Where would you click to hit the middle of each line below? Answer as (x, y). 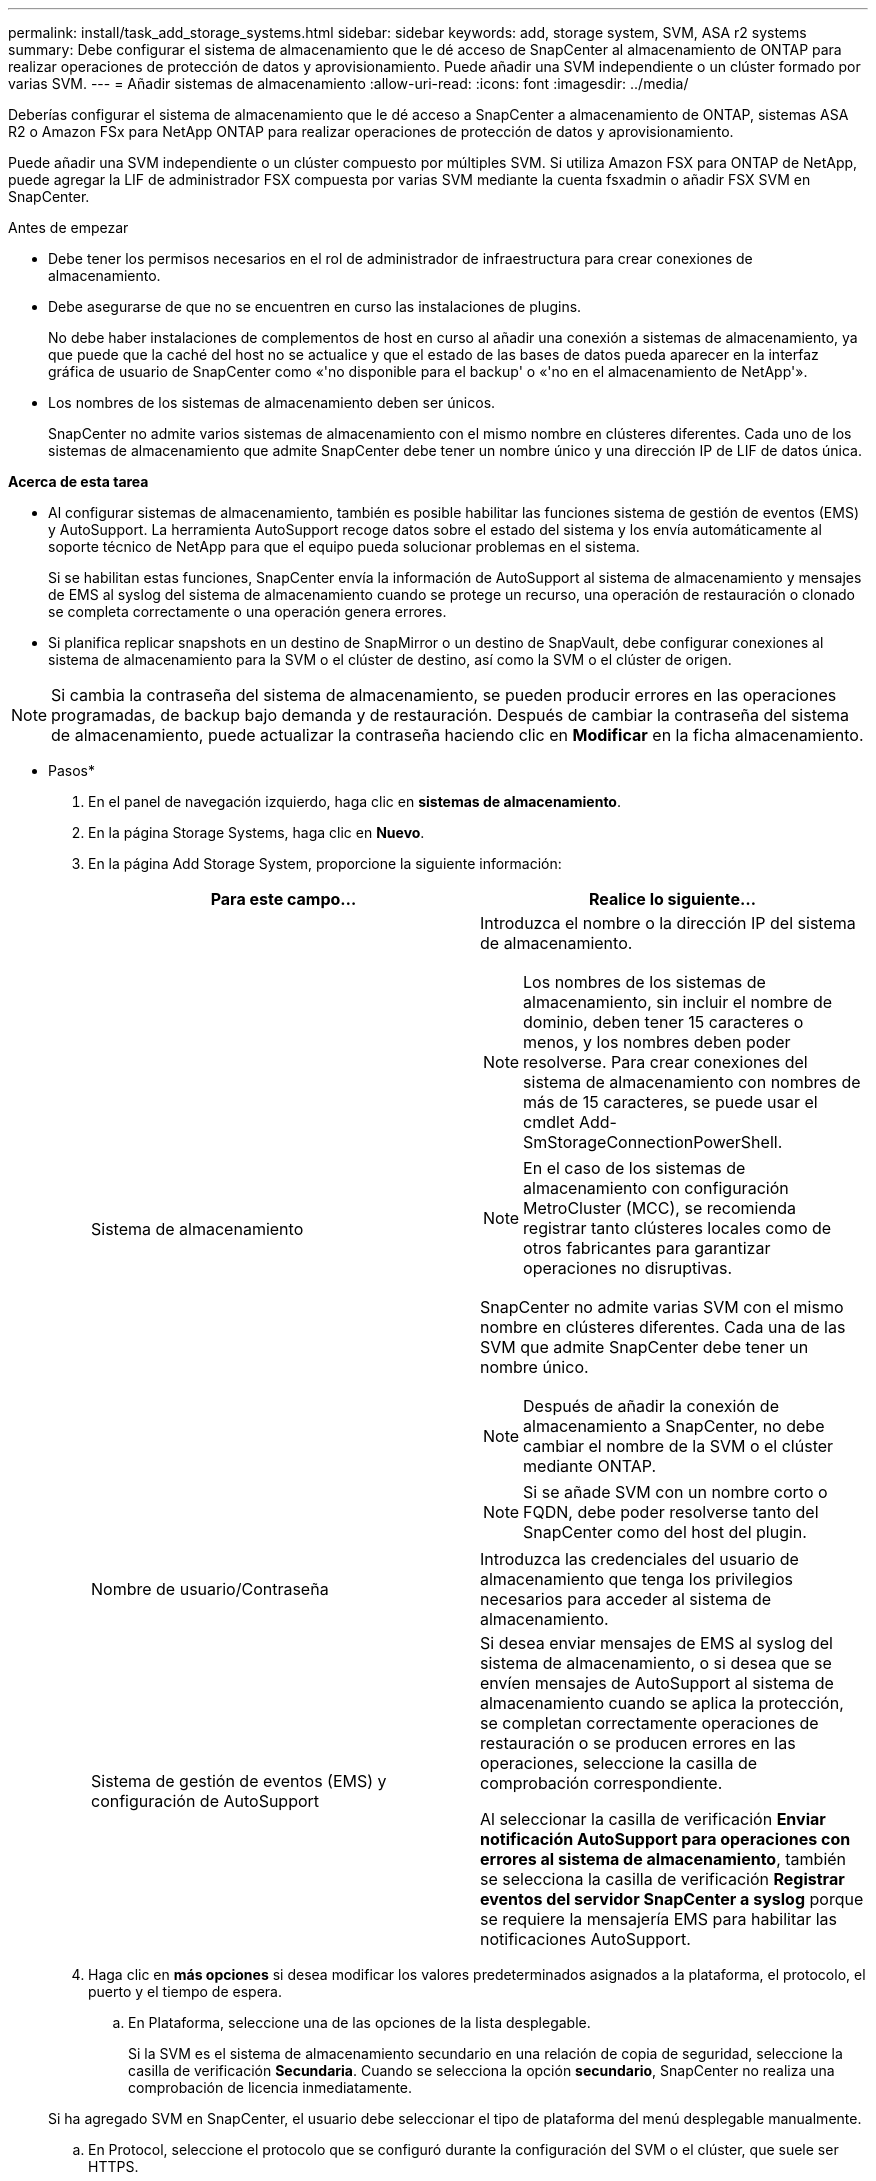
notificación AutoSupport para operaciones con (665, 1839)
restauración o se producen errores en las (638, 1743)
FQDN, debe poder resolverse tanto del (671, 1512)
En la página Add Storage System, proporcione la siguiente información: (325, 863)
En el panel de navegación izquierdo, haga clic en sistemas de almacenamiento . (354, 801)
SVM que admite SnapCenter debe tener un (644, 1347)
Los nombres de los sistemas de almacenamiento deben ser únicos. (272, 402)
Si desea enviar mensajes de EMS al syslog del (656, 1643)
